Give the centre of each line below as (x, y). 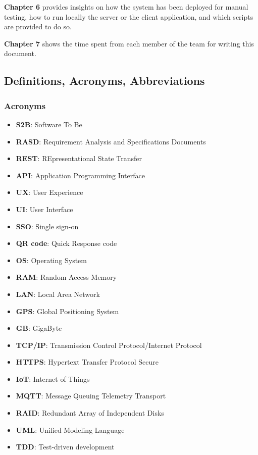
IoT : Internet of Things (53, 378)
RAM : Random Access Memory (66, 277)
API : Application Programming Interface (80, 175)
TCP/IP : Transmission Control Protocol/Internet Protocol (109, 345)
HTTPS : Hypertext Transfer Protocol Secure (87, 362)
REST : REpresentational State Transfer (79, 158)
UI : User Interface (44, 209)
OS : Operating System (51, 260)
